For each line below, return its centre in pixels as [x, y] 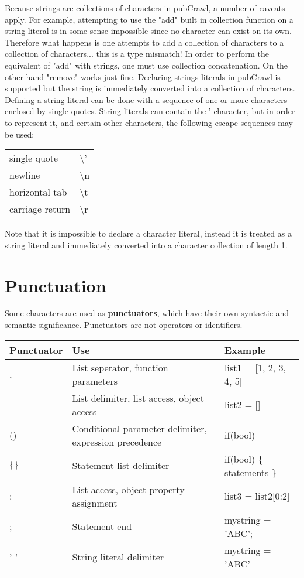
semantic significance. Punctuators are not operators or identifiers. [124, 325]
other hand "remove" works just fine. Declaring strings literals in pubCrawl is [143, 76]
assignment [95, 502]
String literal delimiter [118, 557]
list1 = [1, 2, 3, [255, 367]
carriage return [40, 209]
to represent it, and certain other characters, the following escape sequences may [149, 122]
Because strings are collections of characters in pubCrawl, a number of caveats [145, 8]
